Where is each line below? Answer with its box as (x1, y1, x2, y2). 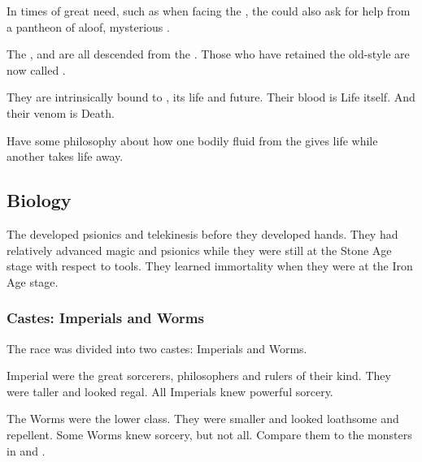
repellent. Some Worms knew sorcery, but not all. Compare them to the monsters (7, 425, 412, 443)
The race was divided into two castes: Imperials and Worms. (7, 339, 307, 356)
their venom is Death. (7, 104, 115, 121)
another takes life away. (7, 148, 124, 165)
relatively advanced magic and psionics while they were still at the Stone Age (7, 241, 392, 258)
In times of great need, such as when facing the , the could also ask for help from (7, 2, 411, 19)
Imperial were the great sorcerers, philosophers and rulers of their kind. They (7, 367, 391, 384)
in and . (7, 442, 46, 459)
